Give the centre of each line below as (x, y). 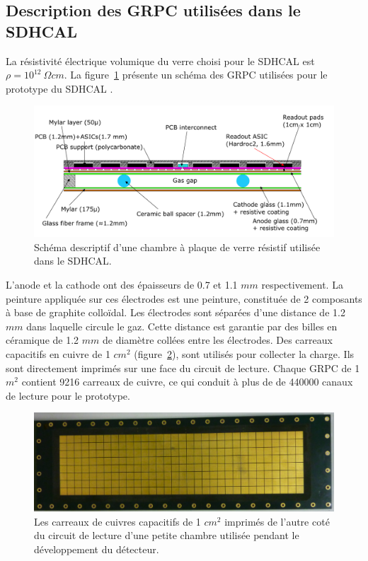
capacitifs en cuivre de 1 (58, 354)
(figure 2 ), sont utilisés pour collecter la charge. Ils (244, 354)
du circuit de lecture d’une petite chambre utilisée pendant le (167, 535)
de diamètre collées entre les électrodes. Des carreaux (218, 340)
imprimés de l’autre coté (277, 521)
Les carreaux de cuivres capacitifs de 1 (117, 521)
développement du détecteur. (97, 549)
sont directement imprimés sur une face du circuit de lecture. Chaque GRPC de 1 (183, 368)
